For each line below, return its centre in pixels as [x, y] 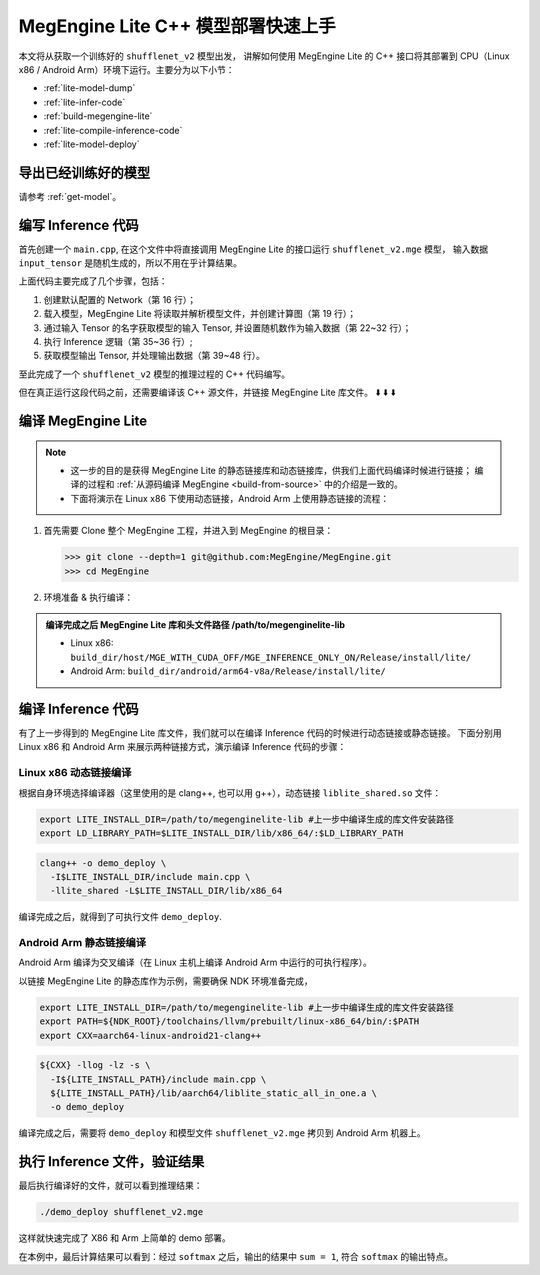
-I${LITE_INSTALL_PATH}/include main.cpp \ [158, 1079]
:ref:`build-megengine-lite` [98, 116]
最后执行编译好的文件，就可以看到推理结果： [110, 1186]
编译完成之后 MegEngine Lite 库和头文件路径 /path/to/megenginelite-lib [195, 624]
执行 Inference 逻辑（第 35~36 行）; [118, 342]
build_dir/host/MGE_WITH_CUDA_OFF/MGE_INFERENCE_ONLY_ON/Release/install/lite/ [271, 657]
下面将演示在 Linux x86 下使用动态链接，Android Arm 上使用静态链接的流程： [230, 498]
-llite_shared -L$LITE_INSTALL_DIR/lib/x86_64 [166, 891]
